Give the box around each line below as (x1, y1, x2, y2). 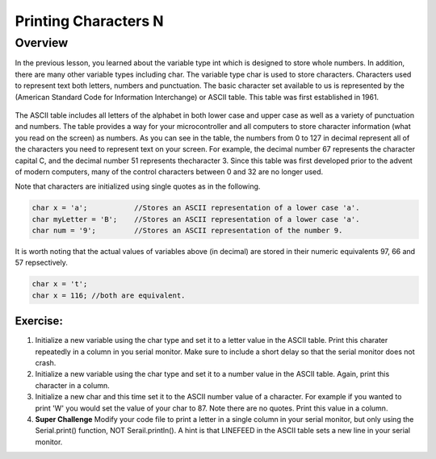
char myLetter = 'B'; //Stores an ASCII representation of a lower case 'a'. (31, 215, 360, 223)
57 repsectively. (15, 258, 68, 268)
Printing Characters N (15, 12, 165, 30)
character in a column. (35, 380, 111, 390)
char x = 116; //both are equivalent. (31, 290, 186, 300)
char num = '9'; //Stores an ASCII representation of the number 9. (31, 226, 343, 236)
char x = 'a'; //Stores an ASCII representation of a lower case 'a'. (31, 203, 360, 213)
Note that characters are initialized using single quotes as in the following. (15, 182, 261, 191)
